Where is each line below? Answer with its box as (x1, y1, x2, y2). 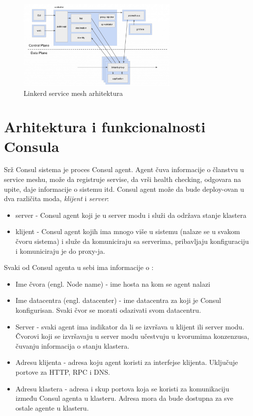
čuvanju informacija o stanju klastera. (15, 340, 130, 351)
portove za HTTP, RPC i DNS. (15, 366, 110, 377)
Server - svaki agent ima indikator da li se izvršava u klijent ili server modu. (15, 321, 245, 331)
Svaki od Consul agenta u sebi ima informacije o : (4, 262, 154, 272)
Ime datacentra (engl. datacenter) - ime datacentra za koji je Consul (15, 295, 222, 305)
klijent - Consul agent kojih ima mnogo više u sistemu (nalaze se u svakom (15, 226, 240, 237)
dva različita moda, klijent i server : (4, 193, 109, 204)
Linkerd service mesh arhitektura (24, 88, 123, 98)
